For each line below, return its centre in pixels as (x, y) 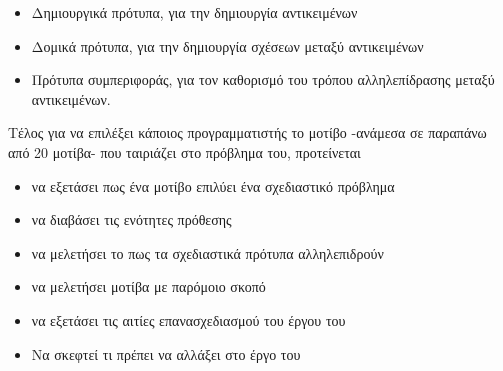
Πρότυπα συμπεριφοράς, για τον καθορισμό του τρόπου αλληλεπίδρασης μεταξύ (263, 79)
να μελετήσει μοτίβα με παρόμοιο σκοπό (148, 286)
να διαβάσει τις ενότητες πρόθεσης (131, 219)
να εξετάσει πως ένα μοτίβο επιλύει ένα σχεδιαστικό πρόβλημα (213, 185)
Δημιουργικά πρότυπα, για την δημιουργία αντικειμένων (194, 12)
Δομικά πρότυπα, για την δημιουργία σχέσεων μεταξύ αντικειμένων (227, 45)
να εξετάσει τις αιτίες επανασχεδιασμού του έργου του (188, 319)
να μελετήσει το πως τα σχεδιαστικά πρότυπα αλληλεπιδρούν (207, 252)
